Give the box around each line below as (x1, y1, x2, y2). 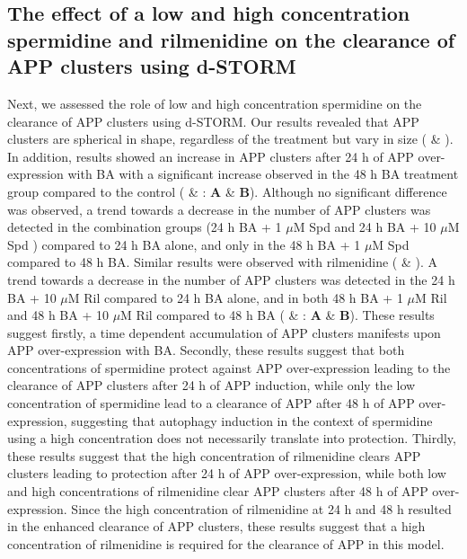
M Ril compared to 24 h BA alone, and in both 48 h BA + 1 (67, 288, 403, 306)
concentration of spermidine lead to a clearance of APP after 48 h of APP (7, 394, 415, 413)
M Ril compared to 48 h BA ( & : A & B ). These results (120, 306, 435, 324)
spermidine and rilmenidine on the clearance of (7, 25, 455, 53)
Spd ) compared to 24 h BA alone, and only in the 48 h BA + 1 (7, 235, 361, 253)
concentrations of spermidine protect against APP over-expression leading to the (7, 358, 451, 377)
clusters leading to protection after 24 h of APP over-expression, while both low (7, 464, 446, 483)
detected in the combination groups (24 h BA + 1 (7, 217, 282, 236)
